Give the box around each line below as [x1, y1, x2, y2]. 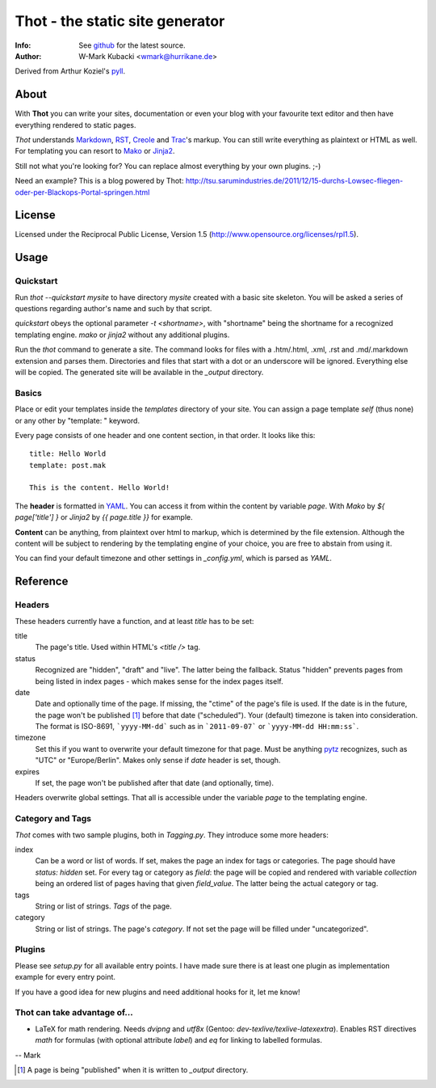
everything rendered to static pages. [15, 120, 136, 129]
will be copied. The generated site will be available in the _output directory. [15, 367, 264, 377]
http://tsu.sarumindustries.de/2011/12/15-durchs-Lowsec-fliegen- [185, 176, 404, 186]
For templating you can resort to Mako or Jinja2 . [15, 146, 175, 156]
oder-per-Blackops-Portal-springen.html [15, 187, 150, 197]
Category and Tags [15, 813, 92, 824]
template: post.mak [29, 461, 107, 470]
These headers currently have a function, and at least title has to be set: [15, 616, 254, 626]
